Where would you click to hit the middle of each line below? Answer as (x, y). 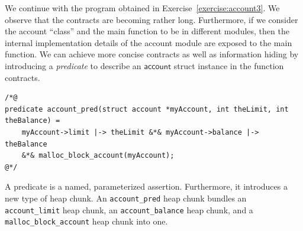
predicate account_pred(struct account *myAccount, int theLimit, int (147, 109)
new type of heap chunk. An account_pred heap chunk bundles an (126, 198)
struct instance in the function (229, 65)
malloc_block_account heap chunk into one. (86, 221)
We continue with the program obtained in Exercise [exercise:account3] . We (142, 8)
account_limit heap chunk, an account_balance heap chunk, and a (129, 209)
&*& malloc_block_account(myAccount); (98, 156)
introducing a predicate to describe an (73, 65)
